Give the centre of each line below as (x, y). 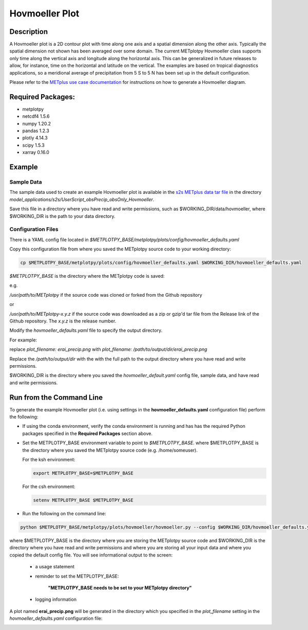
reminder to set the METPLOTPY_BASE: (77, 576)
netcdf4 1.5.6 (36, 116)
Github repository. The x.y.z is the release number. (63, 321)
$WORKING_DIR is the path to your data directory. (62, 216)
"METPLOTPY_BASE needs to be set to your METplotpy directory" (120, 588)
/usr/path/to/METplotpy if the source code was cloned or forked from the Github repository (106, 295)
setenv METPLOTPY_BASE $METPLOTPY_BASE (83, 500)
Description (29, 32)
